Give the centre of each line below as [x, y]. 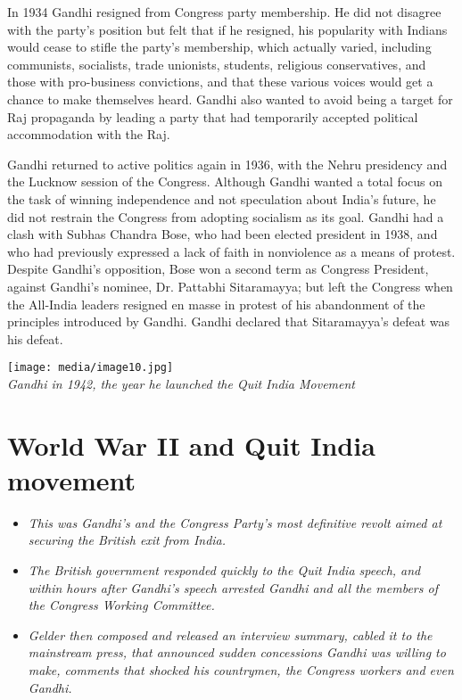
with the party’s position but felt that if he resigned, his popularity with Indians [227, 29]
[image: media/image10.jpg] [91, 368]
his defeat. [35, 338]
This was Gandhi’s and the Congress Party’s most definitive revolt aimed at [235, 522]
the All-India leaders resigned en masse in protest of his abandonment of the [216, 304]
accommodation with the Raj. [89, 134]
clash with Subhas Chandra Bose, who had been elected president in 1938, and [223, 234]
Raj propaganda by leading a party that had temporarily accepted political [213, 116]
